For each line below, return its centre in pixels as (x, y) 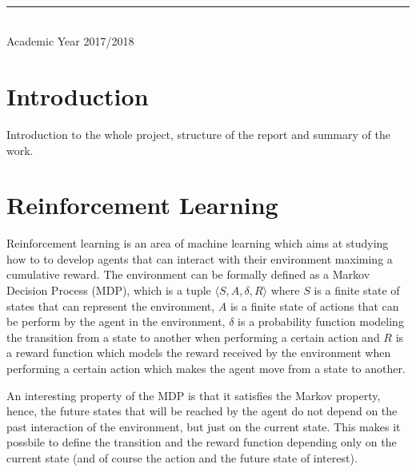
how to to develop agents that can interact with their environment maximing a (200, 258)
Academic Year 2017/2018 (70, 41)
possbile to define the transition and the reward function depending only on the (202, 442)
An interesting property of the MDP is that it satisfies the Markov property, (194, 395)
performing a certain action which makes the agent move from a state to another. (206, 368)
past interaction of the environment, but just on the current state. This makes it (204, 426)
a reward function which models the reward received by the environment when (199, 353)
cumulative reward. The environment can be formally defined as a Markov (188, 274)
